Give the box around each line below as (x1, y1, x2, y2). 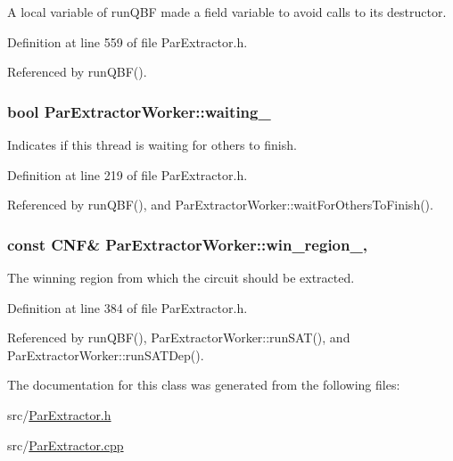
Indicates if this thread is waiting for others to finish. (7, 136, 297, 153)
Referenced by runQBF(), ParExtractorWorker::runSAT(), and (7, 328, 350, 347)
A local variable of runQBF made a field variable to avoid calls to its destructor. (7, 3, 447, 21)
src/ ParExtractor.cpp (7, 435, 124, 454)
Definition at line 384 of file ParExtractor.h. (7, 298, 248, 317)
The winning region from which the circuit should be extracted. (7, 268, 355, 286)
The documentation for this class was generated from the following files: (7, 375, 400, 394)
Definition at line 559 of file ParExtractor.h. (7, 32, 248, 51)
